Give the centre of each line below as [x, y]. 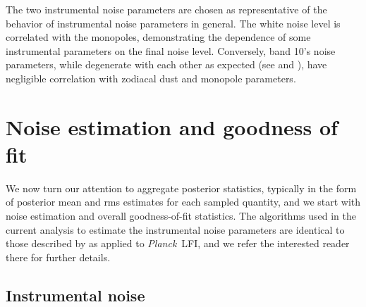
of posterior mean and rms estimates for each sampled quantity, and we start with [183, 202]
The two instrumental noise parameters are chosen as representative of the [166, 9]
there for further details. [58, 257]
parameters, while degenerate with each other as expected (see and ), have [166, 64]
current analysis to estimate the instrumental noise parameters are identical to [175, 229]
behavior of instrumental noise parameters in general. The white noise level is [173, 23]
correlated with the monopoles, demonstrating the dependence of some [158, 37]
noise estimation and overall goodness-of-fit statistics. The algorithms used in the [181, 216]
